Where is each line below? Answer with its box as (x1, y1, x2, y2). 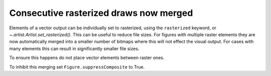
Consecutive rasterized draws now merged (9, 7, 193, 18)
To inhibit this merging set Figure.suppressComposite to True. (9, 64, 145, 70)
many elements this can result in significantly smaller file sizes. (9, 45, 140, 52)
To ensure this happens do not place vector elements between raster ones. (9, 55, 165, 61)
